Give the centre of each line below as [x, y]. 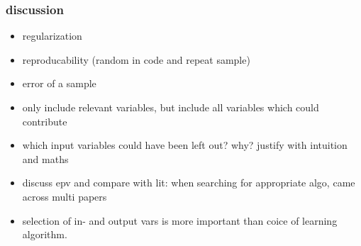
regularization [52, 36]
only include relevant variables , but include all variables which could [171, 107]
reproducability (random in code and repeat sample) [136, 59]
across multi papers [65, 196]
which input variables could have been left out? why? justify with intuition [185, 145]
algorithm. [45, 234]
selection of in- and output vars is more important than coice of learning [180, 220]
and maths [45, 158]
